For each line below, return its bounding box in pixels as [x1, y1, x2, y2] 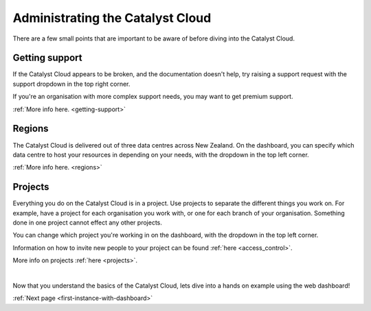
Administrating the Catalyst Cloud [12, 10, 212, 25]
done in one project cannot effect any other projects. [12, 218, 163, 227]
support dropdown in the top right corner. [12, 80, 131, 88]
